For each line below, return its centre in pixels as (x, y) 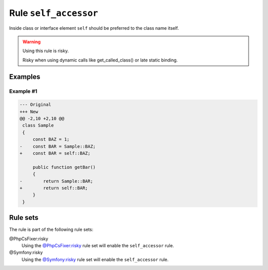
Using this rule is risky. (46, 51)
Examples (25, 77)
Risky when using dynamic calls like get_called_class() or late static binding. (100, 60)
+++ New (29, 111)
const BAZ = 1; (51, 139)
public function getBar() (64, 167)
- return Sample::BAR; (56, 181)
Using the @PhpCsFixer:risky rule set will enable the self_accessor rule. (98, 246)
